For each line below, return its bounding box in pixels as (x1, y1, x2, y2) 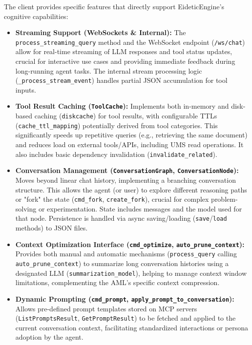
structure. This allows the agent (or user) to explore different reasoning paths (15, 184, 247, 194)
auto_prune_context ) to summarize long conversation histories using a (15, 258, 229, 268)
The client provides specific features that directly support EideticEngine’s (4, 1, 224, 11)
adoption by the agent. (15, 332, 84, 342)
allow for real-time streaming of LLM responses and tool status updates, (15, 46, 232, 57)
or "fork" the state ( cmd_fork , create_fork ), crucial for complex (15, 194, 209, 204)
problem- (211, 194, 238, 204)
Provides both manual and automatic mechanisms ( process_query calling (15, 249, 237, 259)
